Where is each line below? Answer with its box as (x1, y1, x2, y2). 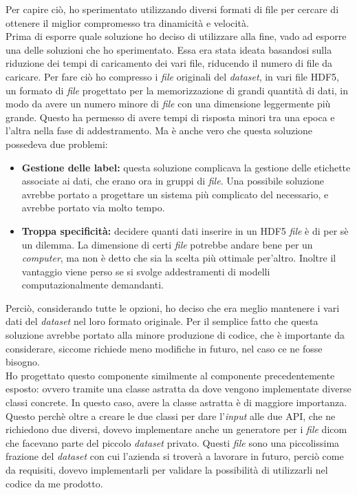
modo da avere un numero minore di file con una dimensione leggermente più (6, 96, 331, 111)
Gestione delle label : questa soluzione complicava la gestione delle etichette (21, 160, 351, 174)
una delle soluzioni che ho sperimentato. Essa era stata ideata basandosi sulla (6, 42, 332, 56)
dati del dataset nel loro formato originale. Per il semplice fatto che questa (6, 314, 318, 328)
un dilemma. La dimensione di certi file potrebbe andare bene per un (21, 237, 313, 251)
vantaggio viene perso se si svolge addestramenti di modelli (21, 264, 270, 278)
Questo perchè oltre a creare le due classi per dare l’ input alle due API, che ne (6, 408, 336, 423)
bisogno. (6, 355, 40, 369)
